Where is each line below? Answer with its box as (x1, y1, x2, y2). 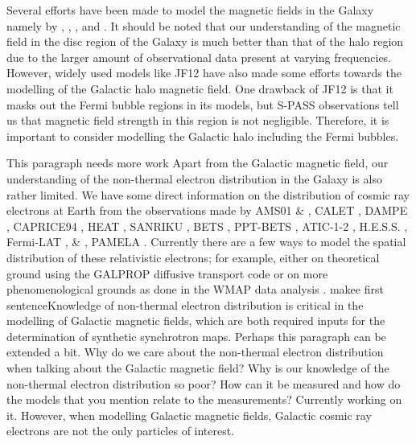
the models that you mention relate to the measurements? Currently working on (6, 391, 402, 408)
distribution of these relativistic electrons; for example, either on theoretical (6, 249, 380, 265)
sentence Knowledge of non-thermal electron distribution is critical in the (6, 296, 364, 313)
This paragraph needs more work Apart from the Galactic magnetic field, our (6, 154, 389, 171)
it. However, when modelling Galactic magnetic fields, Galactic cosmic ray (6, 406, 372, 423)
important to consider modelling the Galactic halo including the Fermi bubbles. (6, 127, 399, 144)
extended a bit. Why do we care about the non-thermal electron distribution (6, 343, 384, 360)
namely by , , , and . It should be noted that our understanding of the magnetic (6, 17, 401, 34)
